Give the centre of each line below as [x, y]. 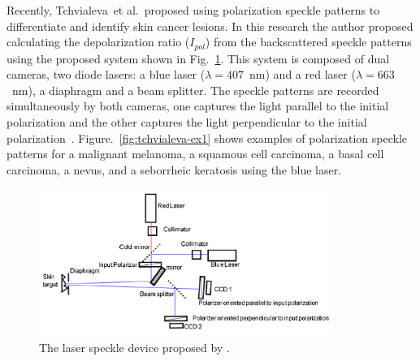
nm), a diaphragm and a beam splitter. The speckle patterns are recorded [195, 90]
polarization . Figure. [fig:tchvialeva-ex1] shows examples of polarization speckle [207, 138]
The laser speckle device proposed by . [134, 348]
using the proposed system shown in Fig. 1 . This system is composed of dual [198, 58]
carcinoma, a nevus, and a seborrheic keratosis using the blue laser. [174, 169]
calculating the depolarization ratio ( [98, 42]
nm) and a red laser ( [303, 74]
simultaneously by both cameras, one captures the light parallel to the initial [198, 106]
